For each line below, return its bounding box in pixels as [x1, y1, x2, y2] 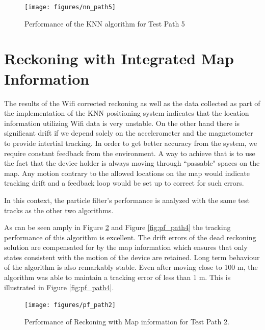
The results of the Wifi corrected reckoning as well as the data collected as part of [4, 97, 260, 108]
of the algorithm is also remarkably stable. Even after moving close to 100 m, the [4, 262, 258, 272]
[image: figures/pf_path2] [24, 301, 116, 309]
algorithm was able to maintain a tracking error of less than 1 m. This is [4, 272, 231, 283]
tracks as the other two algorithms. [4, 205, 114, 215]
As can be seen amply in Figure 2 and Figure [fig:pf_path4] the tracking [4, 222, 231, 233]
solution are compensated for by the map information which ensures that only [4, 242, 248, 252]
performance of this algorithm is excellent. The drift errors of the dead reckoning [4, 232, 256, 242]
